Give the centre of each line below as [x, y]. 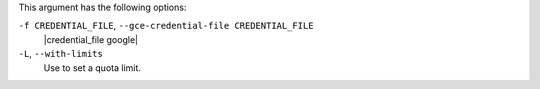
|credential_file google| [91, 39]
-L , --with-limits [61, 54]
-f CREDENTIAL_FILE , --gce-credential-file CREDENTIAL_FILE [166, 26]
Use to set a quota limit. [92, 67]
